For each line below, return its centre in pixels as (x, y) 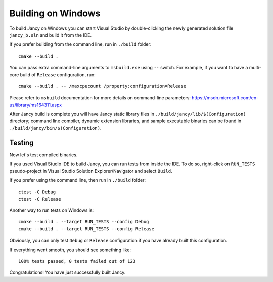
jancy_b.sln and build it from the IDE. (51, 35)
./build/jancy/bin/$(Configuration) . (55, 128)
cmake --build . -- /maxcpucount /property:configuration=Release (102, 86)
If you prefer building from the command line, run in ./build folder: (80, 44)
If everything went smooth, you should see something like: (70, 250)
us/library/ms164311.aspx (36, 105)
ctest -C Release (40, 199)
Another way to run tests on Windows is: (52, 210)
